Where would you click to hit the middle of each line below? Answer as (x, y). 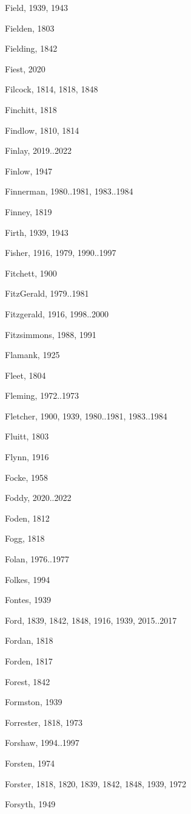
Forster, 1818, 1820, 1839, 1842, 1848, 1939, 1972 (96, 783)
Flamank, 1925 (32, 355)
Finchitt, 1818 (31, 109)
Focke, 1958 (26, 477)
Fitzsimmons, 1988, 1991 (51, 334)
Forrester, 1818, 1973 (44, 722)
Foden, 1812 (27, 518)
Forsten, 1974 (30, 763)
